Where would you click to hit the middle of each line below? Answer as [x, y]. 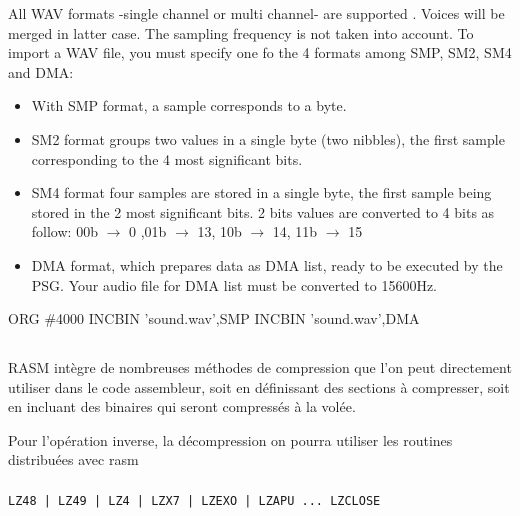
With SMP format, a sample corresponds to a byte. [189, 105]
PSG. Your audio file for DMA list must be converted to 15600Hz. [234, 284]
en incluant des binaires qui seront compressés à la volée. [182, 406]
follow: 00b [64, 231]
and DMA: [41, 71]
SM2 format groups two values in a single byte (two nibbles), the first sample [268, 138]
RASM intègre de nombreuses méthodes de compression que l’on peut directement [260, 367]
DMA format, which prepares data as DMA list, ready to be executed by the [267, 264]
